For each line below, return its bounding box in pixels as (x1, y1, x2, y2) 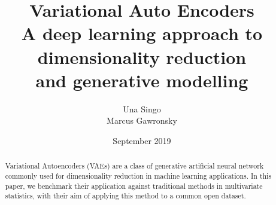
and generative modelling (35, 68, 248, 92)
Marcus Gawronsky (107, 114, 177, 127)
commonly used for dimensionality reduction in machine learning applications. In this (5, 170, 272, 180)
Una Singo (123, 102, 161, 115)
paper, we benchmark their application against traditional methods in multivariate (5, 180, 263, 191)
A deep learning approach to (21, 21, 263, 45)
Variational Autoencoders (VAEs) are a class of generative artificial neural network (5, 161, 264, 171)
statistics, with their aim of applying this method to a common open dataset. (5, 191, 246, 201)
